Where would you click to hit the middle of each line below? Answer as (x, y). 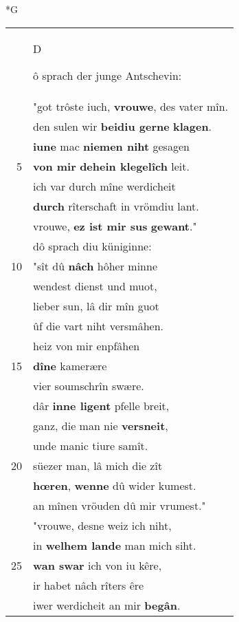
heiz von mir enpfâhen (87, 345)
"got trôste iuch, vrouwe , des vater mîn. (131, 106)
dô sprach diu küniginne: (92, 246)
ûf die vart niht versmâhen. (98, 325)
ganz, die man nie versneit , (101, 425)
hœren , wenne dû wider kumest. (115, 485)
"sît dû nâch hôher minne (95, 266)
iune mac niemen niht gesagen (111, 146)
